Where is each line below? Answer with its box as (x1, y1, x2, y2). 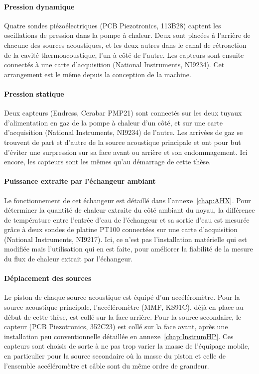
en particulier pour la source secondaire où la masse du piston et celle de (4, 351, 226, 361)
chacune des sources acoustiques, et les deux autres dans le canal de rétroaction (4, 39, 247, 50)
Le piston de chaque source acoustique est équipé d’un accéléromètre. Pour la (4, 292, 240, 302)
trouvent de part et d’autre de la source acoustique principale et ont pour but (4, 136, 241, 147)
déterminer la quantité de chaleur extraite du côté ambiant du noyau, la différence (4, 205, 255, 215)
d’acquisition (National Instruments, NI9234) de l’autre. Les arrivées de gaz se (4, 127, 243, 137)
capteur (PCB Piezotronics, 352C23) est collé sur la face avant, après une (4, 321, 228, 332)
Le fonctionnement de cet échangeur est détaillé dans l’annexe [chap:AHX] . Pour (4, 195, 251, 205)
